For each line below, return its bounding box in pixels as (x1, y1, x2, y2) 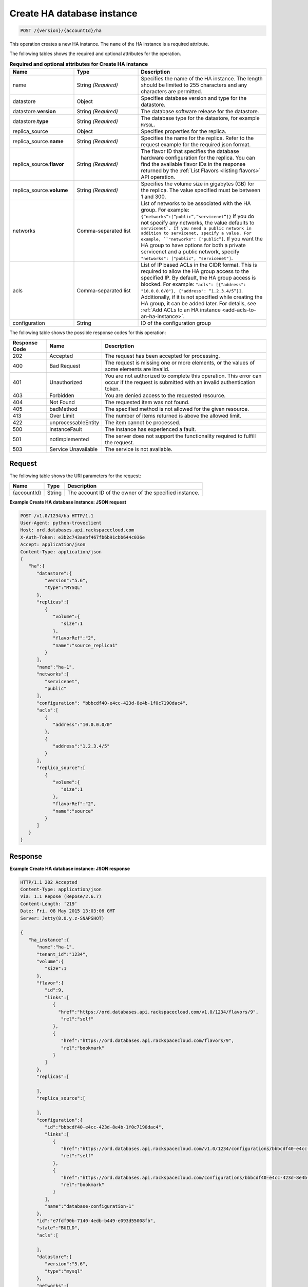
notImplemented (49, 436, 89, 443)
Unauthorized (49, 378, 83, 386)
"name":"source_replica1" (52, 642, 118, 648)
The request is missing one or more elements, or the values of (105, 359, 255, 366)
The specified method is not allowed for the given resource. (105, 405, 249, 412)
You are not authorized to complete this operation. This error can (105, 372, 262, 379)
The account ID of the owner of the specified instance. (67, 489, 200, 496)
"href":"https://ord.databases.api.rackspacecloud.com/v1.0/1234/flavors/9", (58, 1009, 259, 1015)
